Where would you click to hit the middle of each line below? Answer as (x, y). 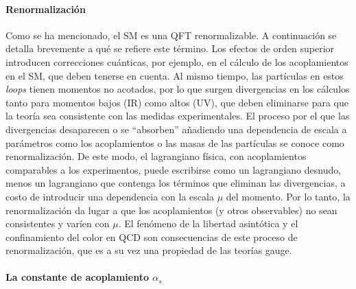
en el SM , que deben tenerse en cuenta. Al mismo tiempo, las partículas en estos (175, 75)
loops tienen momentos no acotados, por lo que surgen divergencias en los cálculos (178, 89)
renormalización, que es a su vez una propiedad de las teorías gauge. (149, 250)
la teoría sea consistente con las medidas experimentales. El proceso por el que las (178, 116)
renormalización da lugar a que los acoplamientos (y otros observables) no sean (171, 210)
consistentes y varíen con (58, 223)
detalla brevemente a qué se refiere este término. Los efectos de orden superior (170, 48)
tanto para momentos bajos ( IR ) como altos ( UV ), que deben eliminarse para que (177, 102)
